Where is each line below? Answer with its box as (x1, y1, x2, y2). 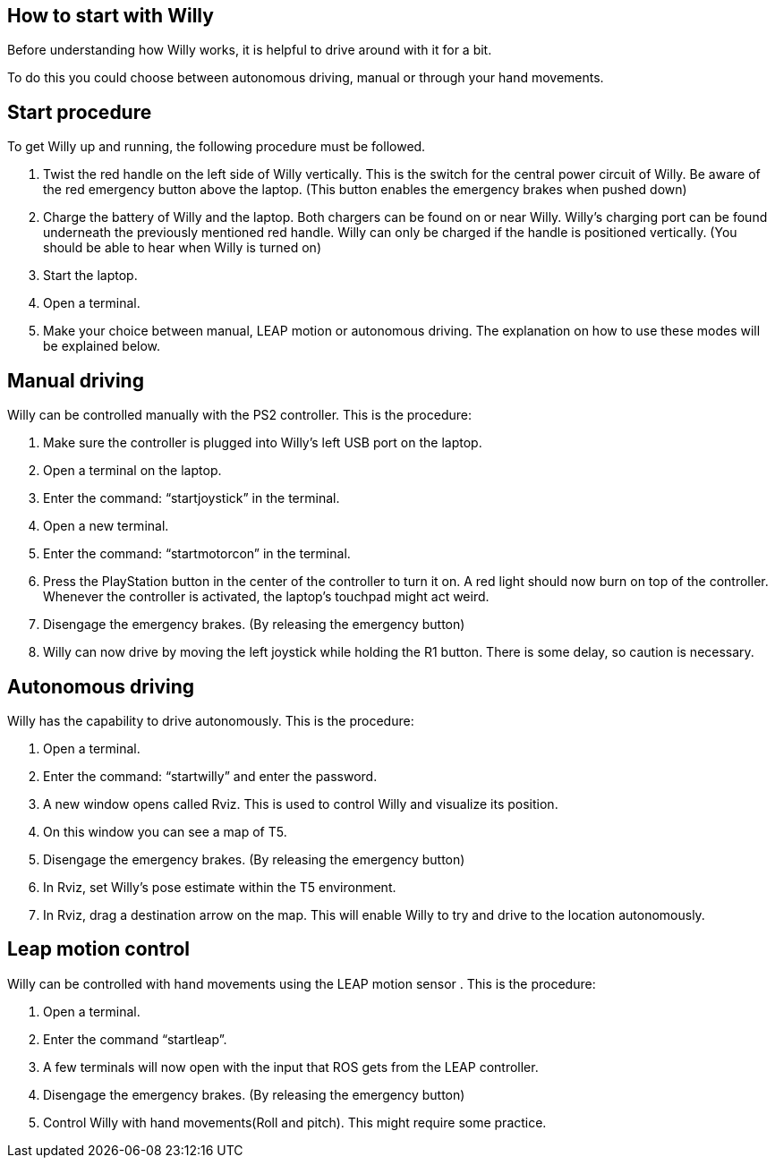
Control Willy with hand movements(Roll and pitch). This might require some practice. (43, 1114, 547, 1130)
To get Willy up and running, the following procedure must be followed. (7, 139, 426, 155)
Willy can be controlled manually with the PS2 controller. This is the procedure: (7, 407, 472, 423)
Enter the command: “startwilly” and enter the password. (43, 768, 378, 784)
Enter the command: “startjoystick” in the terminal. (43, 490, 340, 506)
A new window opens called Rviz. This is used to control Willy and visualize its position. (43, 795, 558, 812)
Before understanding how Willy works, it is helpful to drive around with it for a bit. (7, 42, 492, 58)
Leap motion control (7, 938, 190, 961)
